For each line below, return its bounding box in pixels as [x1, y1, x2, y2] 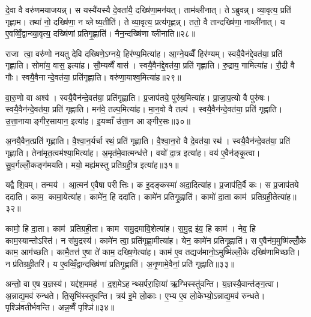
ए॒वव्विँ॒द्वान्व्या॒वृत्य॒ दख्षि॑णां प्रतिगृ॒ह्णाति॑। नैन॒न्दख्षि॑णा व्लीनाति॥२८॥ [5, 27, 196, 40]
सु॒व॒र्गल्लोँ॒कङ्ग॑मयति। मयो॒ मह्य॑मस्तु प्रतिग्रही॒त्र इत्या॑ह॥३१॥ [5, 158, 179, 171]
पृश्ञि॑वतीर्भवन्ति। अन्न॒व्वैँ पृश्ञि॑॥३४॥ [5, 301, 115, 313]
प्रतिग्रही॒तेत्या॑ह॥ [251, 190, 297, 202]
